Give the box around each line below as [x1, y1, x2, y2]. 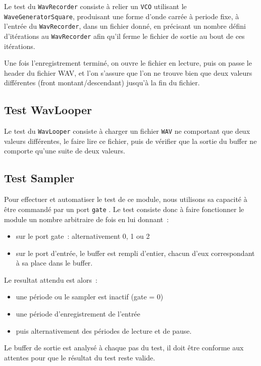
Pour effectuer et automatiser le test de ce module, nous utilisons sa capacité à [4, 194, 247, 204]
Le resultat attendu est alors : [4, 274, 97, 285]
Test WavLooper [4, 102, 92, 118]
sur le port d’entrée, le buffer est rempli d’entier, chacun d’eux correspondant [16, 247, 255, 258]
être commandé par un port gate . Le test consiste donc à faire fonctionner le [4, 203, 244, 214]
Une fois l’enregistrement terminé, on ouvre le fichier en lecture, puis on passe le [4, 58, 252, 68]
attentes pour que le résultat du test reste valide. [4, 352, 155, 362]
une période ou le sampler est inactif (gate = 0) [16, 291, 164, 302]
